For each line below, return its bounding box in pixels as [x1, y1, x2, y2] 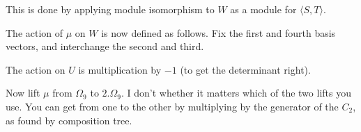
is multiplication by [78, 62, 162, 76]
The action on [6, 62, 66, 76]
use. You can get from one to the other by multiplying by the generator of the [6, 99, 339, 113]
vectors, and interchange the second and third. [6, 39, 204, 53]
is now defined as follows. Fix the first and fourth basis [101, 25, 336, 40]
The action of [6, 25, 63, 40]
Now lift [6, 85, 40, 100]
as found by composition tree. [6, 113, 132, 127]
